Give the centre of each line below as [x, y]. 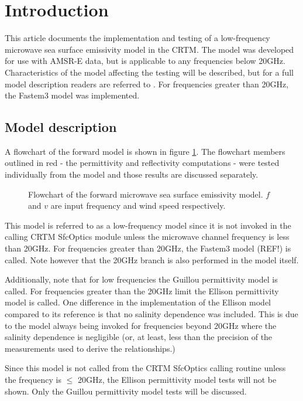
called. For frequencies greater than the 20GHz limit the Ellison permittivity [142, 290]
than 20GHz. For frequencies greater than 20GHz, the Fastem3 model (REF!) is [148, 248]
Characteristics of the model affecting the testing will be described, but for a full [149, 72]
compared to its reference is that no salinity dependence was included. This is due [151, 314]
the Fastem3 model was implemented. [72, 95]
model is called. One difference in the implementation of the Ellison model [138, 302]
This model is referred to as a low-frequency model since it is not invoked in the [148, 225]
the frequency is [33, 379]
